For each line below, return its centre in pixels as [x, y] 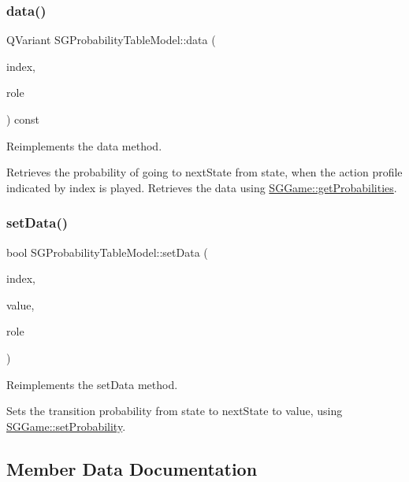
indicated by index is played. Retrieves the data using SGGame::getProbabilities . [202, 187]
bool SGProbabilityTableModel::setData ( [107, 252]
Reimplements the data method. [84, 145]
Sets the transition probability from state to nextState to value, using [175, 411]
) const [23, 119]
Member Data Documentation [132, 468]
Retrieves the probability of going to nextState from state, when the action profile [204, 172]
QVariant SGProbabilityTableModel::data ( [111, 40]
